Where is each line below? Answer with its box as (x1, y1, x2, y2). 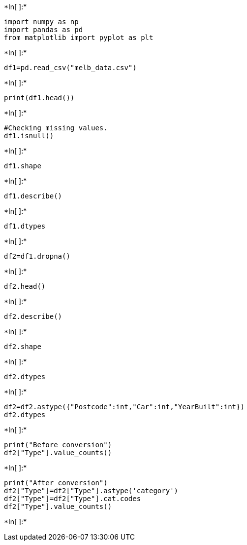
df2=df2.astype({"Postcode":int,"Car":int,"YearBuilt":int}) (4, 403, 245, 411)
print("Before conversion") (4, 441, 112, 449)
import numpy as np (4, 18, 79, 26)
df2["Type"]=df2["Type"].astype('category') (4, 487, 179, 495)
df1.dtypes (4, 222, 46, 230)
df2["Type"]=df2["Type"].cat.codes (4, 495, 141, 503)
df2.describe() (4, 312, 62, 320)
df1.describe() (4, 192, 62, 200)
